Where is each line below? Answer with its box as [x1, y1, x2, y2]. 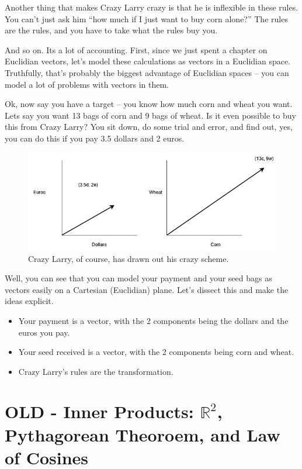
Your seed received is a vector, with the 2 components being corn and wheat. [18, 346, 294, 358]
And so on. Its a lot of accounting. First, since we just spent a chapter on [5, 43, 268, 56]
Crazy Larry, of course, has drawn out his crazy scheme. [28, 252, 229, 264]
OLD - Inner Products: [5, 399, 194, 423]
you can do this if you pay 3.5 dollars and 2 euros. [5, 132, 185, 144]
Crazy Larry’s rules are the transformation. [18, 365, 173, 377]
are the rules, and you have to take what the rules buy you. [5, 24, 218, 36]
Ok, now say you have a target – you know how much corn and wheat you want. [5, 98, 293, 110]
